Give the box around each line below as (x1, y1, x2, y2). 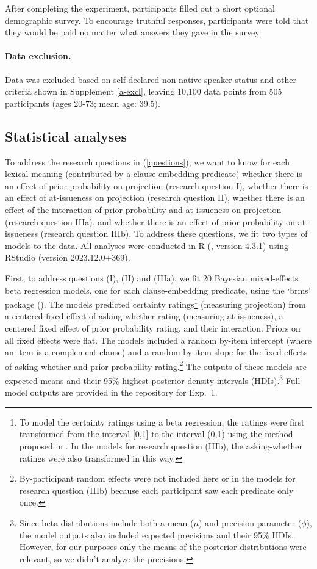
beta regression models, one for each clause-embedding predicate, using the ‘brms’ (5, 283, 311, 296)
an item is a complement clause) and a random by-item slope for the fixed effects (5, 346, 308, 358)
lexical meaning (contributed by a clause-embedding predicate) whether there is (5, 167, 302, 180)
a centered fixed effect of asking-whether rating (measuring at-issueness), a (5, 310, 283, 322)
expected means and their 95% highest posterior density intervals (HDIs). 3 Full (5, 372, 301, 386)
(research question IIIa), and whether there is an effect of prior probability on (5, 215, 296, 228)
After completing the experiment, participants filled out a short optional (5, 2, 275, 14)
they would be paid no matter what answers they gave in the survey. (5, 26, 262, 38)
